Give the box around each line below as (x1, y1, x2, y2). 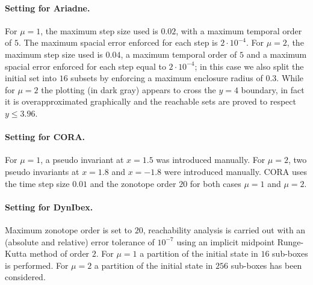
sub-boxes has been (231, 259, 302, 271)
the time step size (5, 177, 70, 189)
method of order (29, 247, 90, 260)
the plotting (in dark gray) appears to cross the (41, 83, 216, 96)
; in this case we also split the (194, 60, 304, 72)
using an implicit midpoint (176, 235, 275, 248)
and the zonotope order (90, 177, 176, 189)
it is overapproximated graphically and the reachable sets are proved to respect (5, 95, 296, 108)
